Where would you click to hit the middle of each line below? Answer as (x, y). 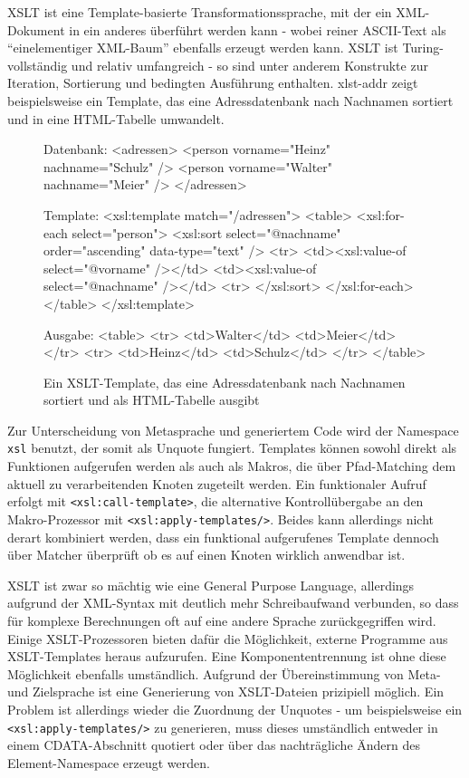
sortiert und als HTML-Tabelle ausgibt (152, 400)
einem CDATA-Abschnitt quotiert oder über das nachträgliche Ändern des (214, 745)
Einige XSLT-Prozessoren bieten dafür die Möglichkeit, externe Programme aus (228, 638)
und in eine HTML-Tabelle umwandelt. (116, 118)
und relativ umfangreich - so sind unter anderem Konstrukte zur (249, 65)
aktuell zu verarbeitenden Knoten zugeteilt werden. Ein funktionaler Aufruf (217, 483)
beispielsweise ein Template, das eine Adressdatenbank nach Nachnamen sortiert (230, 100)
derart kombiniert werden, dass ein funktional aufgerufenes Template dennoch (223, 537)
